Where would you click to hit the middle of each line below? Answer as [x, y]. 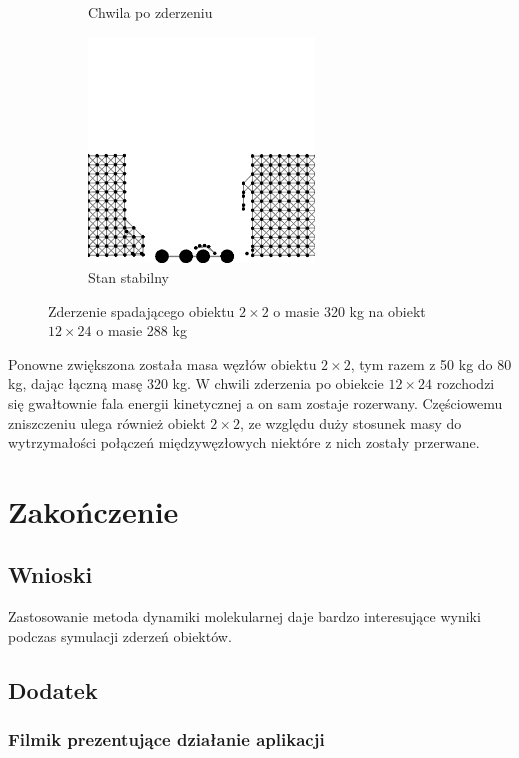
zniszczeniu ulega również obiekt [107, 422]
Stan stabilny [128, 276]
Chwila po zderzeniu [150, 12]
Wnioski [50, 574]
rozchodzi [465, 383]
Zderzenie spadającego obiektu [141, 310]
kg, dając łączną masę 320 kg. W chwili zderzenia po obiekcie [196, 383]
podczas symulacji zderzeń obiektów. [120, 635]
